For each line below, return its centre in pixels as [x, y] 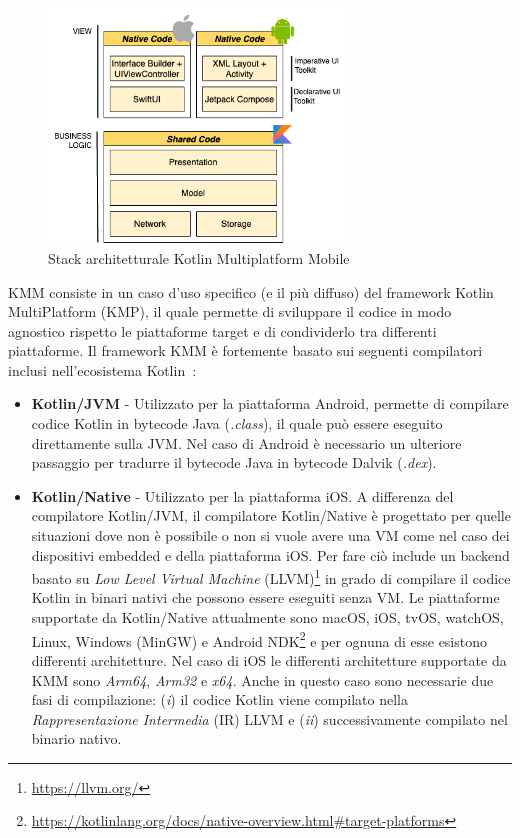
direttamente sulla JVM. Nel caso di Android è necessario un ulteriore [246, 442]
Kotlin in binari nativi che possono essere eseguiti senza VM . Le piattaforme [265, 597]
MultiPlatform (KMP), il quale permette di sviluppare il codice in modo [230, 311]
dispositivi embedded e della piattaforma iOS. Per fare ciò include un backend [270, 554]
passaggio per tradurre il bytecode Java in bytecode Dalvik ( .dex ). [234, 462]
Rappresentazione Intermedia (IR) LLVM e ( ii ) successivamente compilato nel [269, 718]
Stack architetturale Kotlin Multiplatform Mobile [199, 257]
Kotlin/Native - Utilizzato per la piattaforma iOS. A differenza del [242, 495]
